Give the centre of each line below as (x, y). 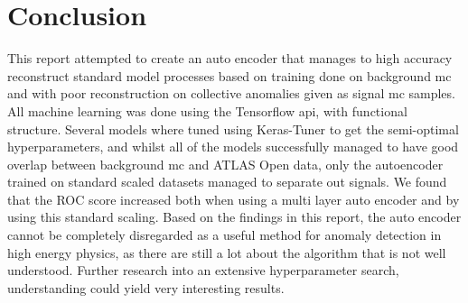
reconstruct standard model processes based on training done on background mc (229, 75)
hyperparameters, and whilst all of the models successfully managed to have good (233, 147)
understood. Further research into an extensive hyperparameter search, (203, 270)
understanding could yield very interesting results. (146, 287)
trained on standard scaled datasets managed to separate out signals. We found (227, 182)
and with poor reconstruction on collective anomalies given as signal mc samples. (231, 93)
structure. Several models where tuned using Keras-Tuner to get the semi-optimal (233, 129)
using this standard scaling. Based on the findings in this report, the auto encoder (234, 217)
